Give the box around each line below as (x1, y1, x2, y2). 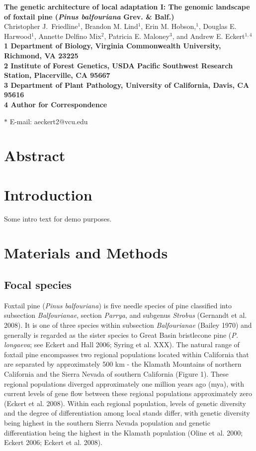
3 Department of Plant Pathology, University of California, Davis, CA (4, 79, 250, 90)
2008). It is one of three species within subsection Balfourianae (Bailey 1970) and (4, 319, 252, 330)
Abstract (4, 145, 66, 166)
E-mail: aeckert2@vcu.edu (9, 116, 88, 126)
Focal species (4, 276, 72, 292)
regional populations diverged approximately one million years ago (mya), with (4, 378, 244, 389)
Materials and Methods (4, 242, 168, 263)
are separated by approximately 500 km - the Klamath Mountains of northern (4, 359, 242, 369)
